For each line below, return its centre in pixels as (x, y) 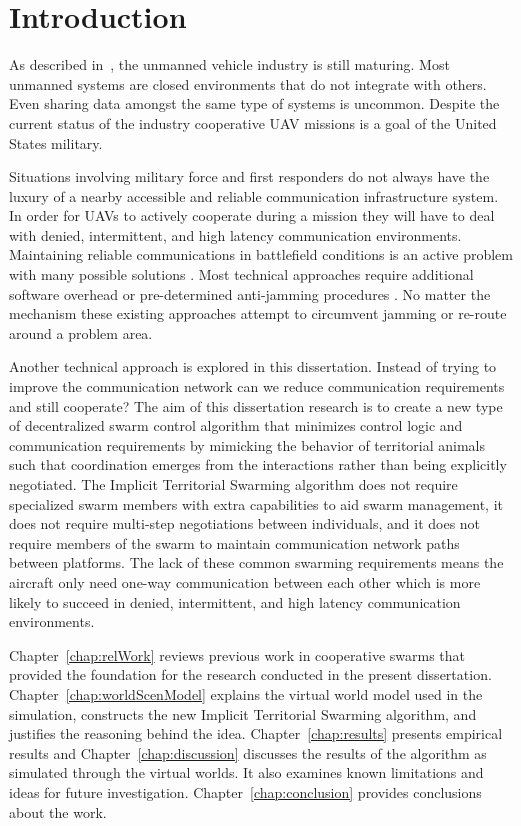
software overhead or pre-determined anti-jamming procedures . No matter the (250, 293)
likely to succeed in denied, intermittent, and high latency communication (235, 601)
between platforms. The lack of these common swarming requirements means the (256, 562)
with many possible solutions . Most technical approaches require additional (241, 274)
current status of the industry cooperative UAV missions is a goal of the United (253, 122)
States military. (56, 142)
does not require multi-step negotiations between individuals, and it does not (245, 523)
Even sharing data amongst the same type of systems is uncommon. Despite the (254, 103)
